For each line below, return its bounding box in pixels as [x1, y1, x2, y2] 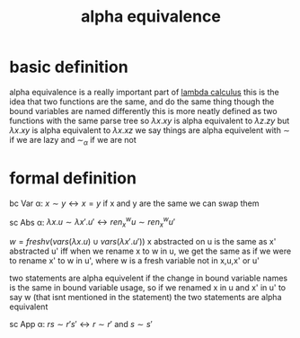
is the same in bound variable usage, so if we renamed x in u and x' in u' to [9, 282, 287, 293]
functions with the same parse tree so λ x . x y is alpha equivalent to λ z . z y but [9, 115, 290, 126]
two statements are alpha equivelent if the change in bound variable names [9, 272, 288, 284]
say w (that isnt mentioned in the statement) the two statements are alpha [9, 292, 282, 303]
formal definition [9, 168, 137, 188]
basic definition [9, 57, 128, 77]
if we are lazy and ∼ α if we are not [9, 134, 137, 147]
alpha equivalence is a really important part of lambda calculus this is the [9, 86, 280, 97]
